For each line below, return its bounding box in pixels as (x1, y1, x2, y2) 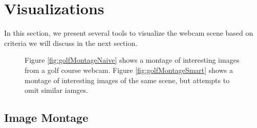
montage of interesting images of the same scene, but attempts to (25, 74, 230, 85)
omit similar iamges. (25, 85, 88, 95)
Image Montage (4, 110, 89, 125)
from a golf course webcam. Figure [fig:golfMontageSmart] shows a (25, 64, 233, 75)
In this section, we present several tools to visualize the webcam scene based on (4, 28, 253, 38)
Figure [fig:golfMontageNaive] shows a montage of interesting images (25, 55, 240, 65)
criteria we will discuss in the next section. (4, 37, 138, 48)
